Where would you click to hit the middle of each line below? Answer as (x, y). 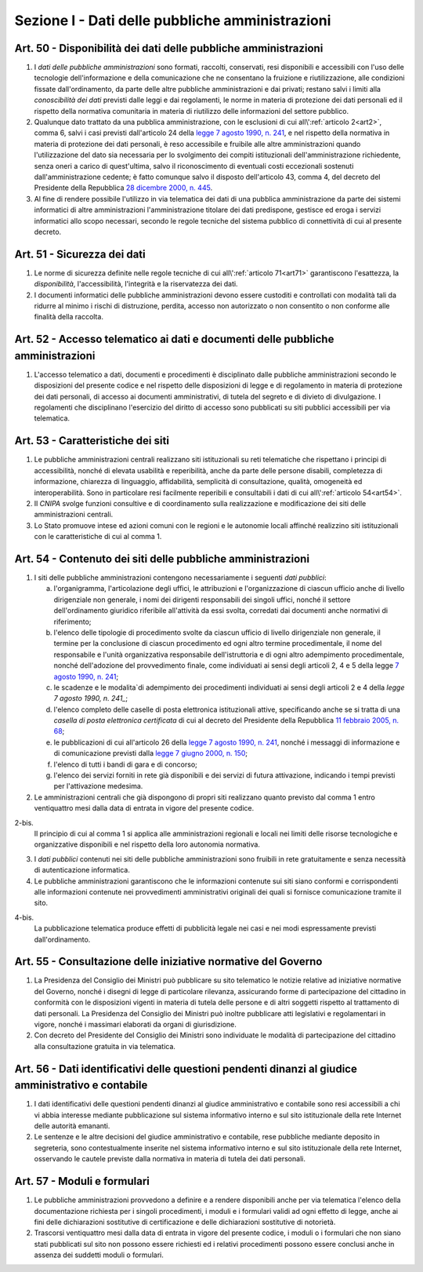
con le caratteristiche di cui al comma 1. (98, 537)
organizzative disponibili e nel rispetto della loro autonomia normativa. (147, 844)
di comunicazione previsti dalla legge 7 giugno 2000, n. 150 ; (151, 753)
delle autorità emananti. (72, 1126)
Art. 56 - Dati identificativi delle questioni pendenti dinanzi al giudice (186, 1068)
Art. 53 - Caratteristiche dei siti (92, 441)
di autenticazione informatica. (82, 870)
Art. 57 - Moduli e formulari (82, 1181)
